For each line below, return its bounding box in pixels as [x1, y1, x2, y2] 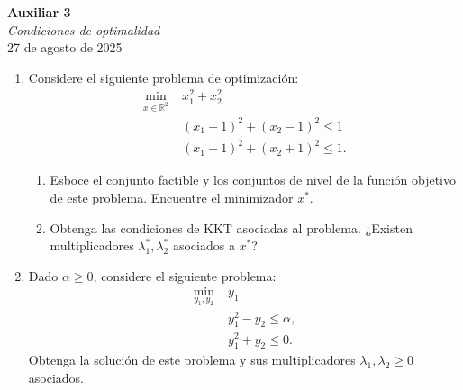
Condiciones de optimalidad [7, 20, 160, 39]
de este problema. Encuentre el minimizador [50, 187, 294, 206]
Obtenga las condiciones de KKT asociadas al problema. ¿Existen [50, 218, 413, 237]
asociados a [172, 236, 235, 255]
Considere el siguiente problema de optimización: [28, 68, 299, 86]
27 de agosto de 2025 [7, 38, 123, 57]
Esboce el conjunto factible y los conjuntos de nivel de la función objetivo [50, 170, 456, 189]
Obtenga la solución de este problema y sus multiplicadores [28, 350, 356, 369]
